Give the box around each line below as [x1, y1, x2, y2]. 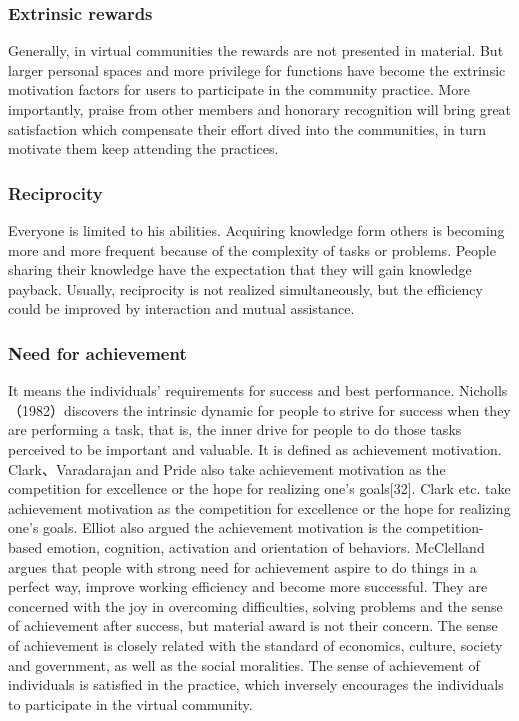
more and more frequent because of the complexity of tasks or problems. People [8, 239, 496, 260]
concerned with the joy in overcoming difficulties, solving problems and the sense [8, 595, 503, 616]
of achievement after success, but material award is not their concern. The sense [8, 615, 498, 636]
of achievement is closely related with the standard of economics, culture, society [8, 634, 503, 655]
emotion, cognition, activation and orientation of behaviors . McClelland [46, 536, 485, 557]
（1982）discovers [8, 399, 119, 420]
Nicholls [459, 380, 508, 401]
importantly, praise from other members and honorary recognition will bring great [8, 99, 512, 119]
